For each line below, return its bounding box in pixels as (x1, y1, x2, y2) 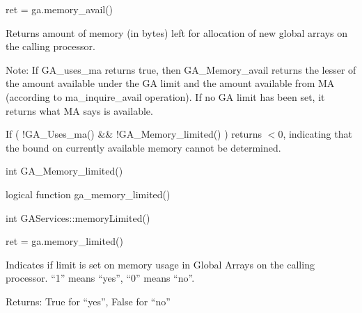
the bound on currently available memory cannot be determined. (6, 140, 281, 154)
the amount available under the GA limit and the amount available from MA (6, 76, 335, 90)
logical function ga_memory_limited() (6, 186, 171, 201)
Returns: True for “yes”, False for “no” (6, 294, 171, 308)
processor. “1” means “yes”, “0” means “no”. (6, 271, 195, 285)
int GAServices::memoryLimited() (6, 210, 150, 225)
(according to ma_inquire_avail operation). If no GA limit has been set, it (6, 89, 325, 104)
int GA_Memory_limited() (6, 163, 123, 178)
